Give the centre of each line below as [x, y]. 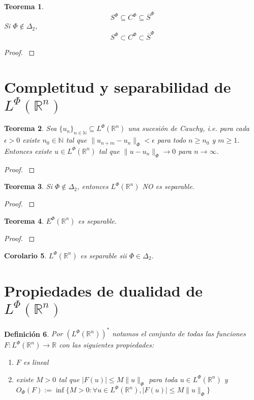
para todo [172, 140]
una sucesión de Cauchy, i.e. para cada [189, 128]
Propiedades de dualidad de [104, 290]
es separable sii [103, 255]
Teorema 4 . [24, 220]
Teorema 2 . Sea [31, 128]
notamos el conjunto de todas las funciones [179, 334]
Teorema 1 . [24, 6]
